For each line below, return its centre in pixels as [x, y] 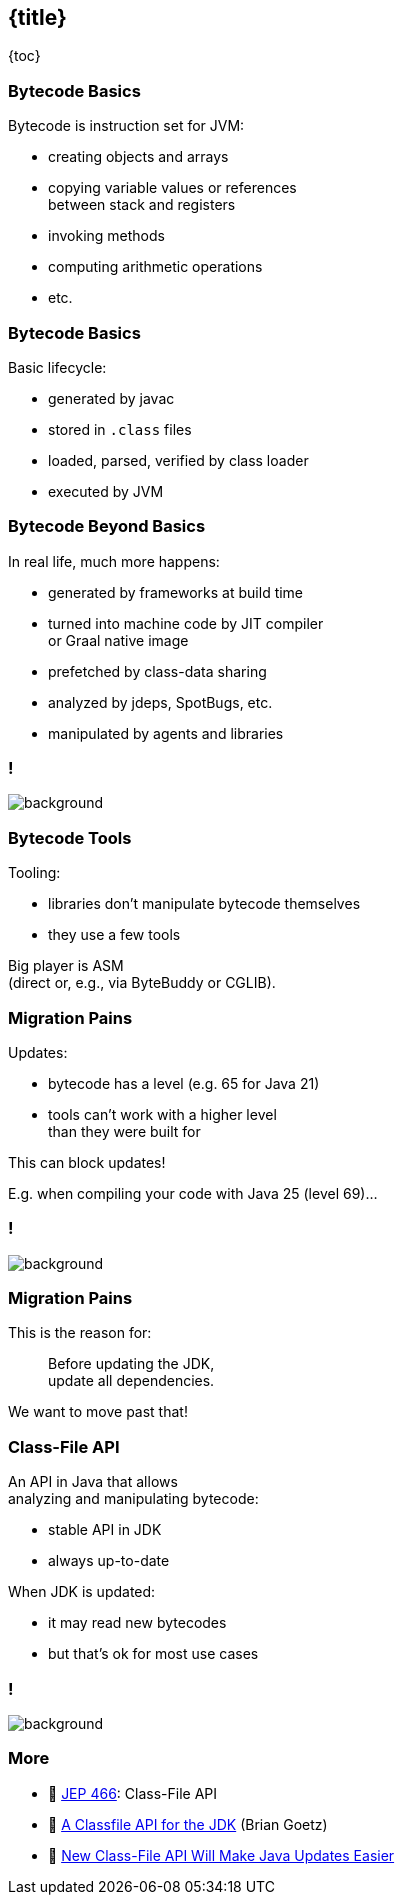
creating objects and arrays [138, 157]
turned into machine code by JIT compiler [186, 623]
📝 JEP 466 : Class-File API [133, 1793]
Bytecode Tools [70, 837]
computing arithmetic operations [155, 267]
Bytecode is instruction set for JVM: [126, 126]
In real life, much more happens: [114, 561]
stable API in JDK [105, 1530]
